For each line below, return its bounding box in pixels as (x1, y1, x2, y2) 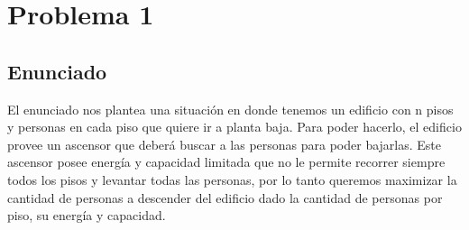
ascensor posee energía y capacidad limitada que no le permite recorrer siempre (7, 152, 446, 171)
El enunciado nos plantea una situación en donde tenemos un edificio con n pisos (7, 99, 454, 118)
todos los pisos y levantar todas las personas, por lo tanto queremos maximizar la (7, 170, 457, 189)
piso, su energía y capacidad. (7, 206, 166, 225)
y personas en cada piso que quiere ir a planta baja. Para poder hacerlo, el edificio (7, 117, 462, 136)
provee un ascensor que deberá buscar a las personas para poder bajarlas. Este (7, 134, 442, 153)
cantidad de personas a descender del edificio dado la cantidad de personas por (7, 188, 443, 207)
